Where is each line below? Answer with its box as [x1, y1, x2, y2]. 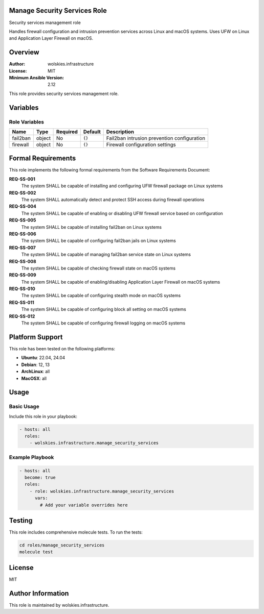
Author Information [9, 589, 69, 597]
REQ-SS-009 [9, 272, 36, 278]
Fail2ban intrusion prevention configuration [106, 135, 205, 142]
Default [83, 128, 101, 135]
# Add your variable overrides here [40, 502, 128, 508]
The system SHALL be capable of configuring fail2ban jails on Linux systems [21, 238, 176, 244]
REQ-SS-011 [9, 299, 34, 305]
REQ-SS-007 [9, 245, 36, 250]
